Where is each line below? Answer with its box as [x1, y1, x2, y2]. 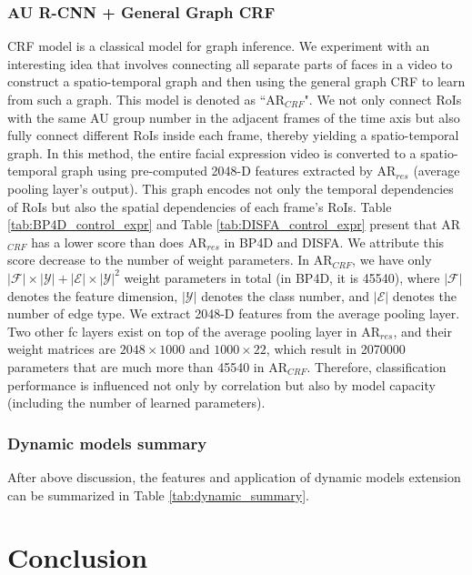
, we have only [352, 250, 432, 269]
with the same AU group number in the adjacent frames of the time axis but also [7, 107, 460, 126]
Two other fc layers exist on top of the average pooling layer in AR [7, 321, 380, 340]
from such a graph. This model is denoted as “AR [7, 90, 286, 108]
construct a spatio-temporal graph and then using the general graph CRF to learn [7, 72, 466, 91]
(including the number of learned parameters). [7, 393, 266, 412]
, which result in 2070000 [266, 339, 406, 358]
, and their [393, 321, 452, 340]
